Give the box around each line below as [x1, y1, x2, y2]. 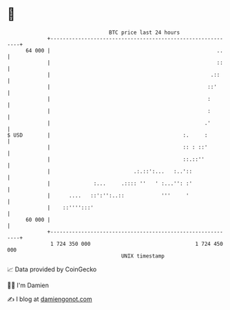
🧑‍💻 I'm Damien [7, 281, 50, 289]
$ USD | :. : [7, 131, 208, 139]
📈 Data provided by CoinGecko [7, 265, 97, 273]
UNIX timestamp [121, 252, 165, 260]
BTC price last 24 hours [109, 29, 180, 36]
